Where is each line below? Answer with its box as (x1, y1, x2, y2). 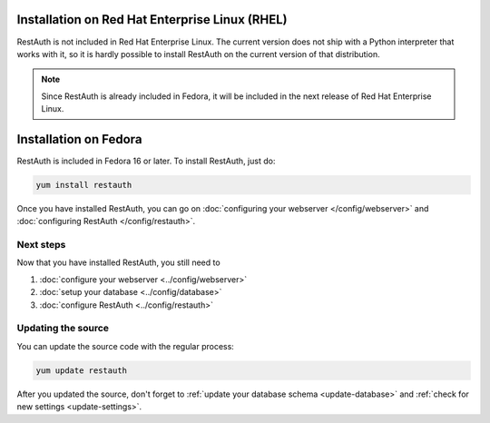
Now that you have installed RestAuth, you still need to (16, 257, 221, 268)
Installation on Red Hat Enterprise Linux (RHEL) (16, 12, 288, 27)
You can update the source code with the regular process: (16, 340, 235, 351)
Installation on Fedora (16, 132, 142, 147)
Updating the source (16, 322, 109, 335)
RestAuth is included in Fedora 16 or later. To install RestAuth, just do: (16, 155, 276, 166)
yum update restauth (35, 365, 127, 376)
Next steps (16, 239, 66, 251)
